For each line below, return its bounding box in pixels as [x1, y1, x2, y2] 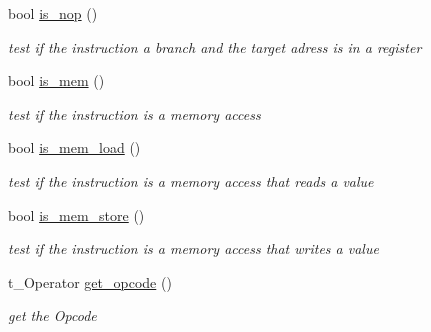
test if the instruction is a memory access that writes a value [8, 238, 379, 259]
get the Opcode [8, 305, 97, 326]
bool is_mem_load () [8, 137, 141, 158]
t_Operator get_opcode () [8, 271, 172, 292]
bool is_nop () [8, 3, 98, 23]
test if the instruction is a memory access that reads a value [8, 170, 374, 191]
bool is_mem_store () [8, 204, 145, 225]
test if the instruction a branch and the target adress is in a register [8, 36, 422, 57]
